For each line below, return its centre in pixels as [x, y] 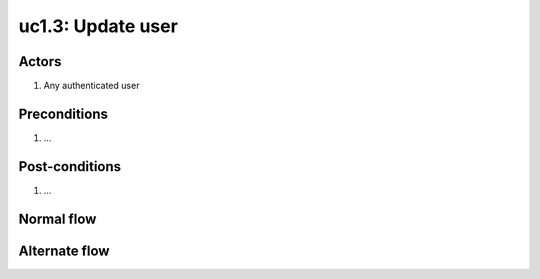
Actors [40, 61]
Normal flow [57, 218]
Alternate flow [64, 250]
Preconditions [63, 113]
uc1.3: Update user [98, 26]
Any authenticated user [91, 86]
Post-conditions [70, 166]
